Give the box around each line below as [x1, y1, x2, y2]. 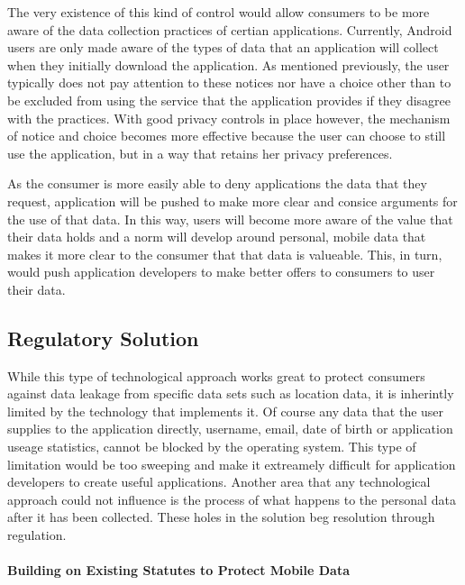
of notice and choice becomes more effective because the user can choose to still [7, 126, 446, 145]
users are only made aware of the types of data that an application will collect [7, 38, 439, 57]
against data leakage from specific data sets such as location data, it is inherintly [7, 384, 454, 403]
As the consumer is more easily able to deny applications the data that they [7, 174, 427, 193]
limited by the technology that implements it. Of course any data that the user [7, 401, 444, 420]
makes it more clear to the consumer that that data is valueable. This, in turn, [7, 244, 442, 263]
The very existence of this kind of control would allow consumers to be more [7, 3, 430, 21]
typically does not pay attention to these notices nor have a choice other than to [7, 73, 451, 92]
